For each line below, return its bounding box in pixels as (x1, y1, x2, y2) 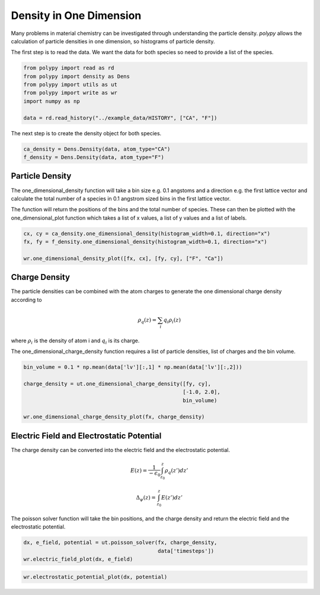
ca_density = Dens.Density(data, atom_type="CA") (23, 145, 171, 152)
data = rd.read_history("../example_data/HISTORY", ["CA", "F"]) (23, 114, 217, 121)
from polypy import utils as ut (23, 81, 118, 88)
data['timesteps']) (158, 548, 215, 554)
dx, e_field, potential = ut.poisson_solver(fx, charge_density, (23, 539, 217, 546)
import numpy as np (23, 98, 80, 104)
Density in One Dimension (11, 9, 142, 22)
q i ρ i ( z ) (163, 316, 181, 324)
